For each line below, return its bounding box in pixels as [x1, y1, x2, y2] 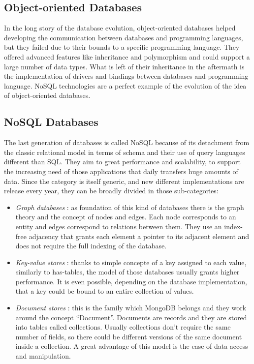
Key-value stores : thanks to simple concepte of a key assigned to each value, [15, 257, 247, 267]
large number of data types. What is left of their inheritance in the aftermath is [4, 61, 245, 71]
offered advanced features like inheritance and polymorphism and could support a [4, 51, 250, 61]
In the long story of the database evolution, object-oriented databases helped [4, 23, 236, 33]
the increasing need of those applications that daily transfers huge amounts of [4, 166, 238, 176]
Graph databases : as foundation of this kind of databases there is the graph [15, 202, 244, 212]
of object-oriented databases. [4, 90, 91, 100]
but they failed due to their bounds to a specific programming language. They [4, 42, 240, 52]
